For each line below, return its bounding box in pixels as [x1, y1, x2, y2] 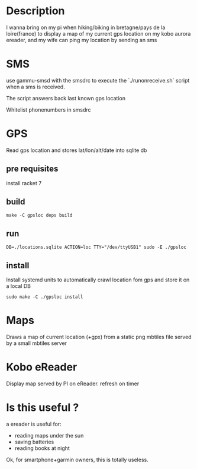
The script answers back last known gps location [6, 94, 126, 102]
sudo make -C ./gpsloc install [6, 294, 83, 300]
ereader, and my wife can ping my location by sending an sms [6, 36, 157, 43]
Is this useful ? [6, 401, 79, 414]
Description [6, 4, 65, 18]
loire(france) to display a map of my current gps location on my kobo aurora [6, 30, 191, 37]
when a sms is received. [6, 83, 65, 90]
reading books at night [14, 444, 70, 452]
